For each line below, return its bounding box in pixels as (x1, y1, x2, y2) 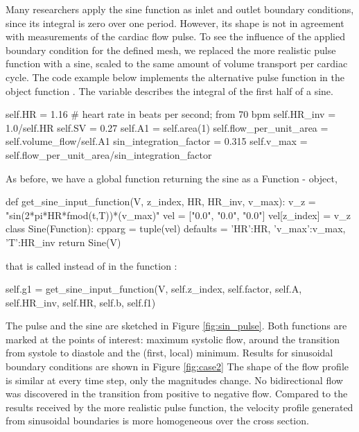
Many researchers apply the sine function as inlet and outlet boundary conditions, (6, 2, 354, 16)
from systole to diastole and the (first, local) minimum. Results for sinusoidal (6, 345, 333, 360)
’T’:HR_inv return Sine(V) (6, 234, 121, 249)
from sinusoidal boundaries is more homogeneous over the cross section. (6, 413, 309, 428)
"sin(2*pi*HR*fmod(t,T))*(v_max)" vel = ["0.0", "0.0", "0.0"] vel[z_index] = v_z (6, 207, 351, 222)
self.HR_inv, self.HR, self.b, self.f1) (6, 295, 156, 309)
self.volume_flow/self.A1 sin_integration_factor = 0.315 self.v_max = (6, 134, 308, 148)
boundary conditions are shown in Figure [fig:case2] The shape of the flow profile (6, 359, 349, 374)
